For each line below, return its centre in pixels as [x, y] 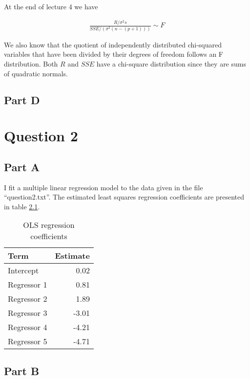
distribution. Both [31, 64]
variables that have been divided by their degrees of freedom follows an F [114, 54]
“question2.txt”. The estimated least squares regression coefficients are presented [124, 197]
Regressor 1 [28, 285]
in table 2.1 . [22, 206]
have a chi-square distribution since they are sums [171, 64]
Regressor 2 [28, 299]
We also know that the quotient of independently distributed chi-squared [113, 44]
